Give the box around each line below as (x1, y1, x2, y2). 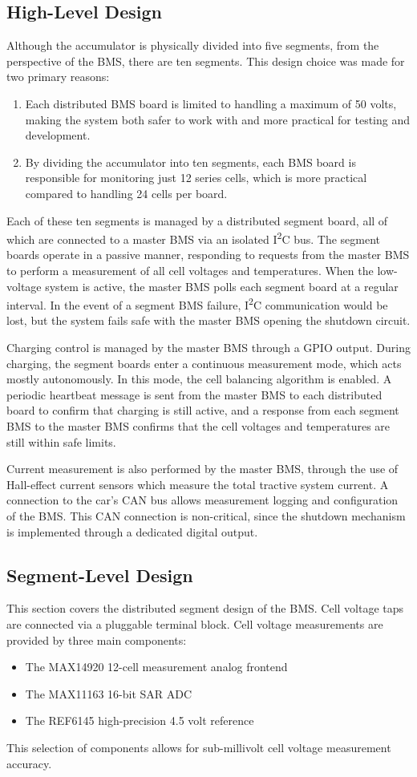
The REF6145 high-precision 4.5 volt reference (25, 712, 254, 729)
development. (25, 127, 91, 144)
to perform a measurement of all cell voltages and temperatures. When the (6, 261, 374, 278)
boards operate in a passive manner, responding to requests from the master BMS (6, 246, 410, 263)
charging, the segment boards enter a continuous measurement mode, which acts (6, 354, 402, 371)
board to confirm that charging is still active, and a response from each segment (6, 402, 399, 419)
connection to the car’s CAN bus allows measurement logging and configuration (6, 492, 399, 508)
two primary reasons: (6, 68, 110, 85)
